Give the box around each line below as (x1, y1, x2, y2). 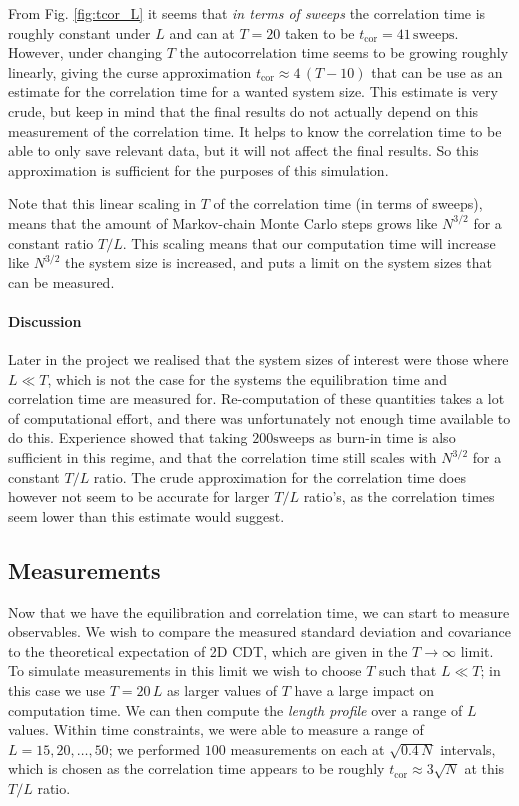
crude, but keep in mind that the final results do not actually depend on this (8, 100, 479, 121)
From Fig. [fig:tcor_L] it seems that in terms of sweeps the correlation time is (8, 3, 486, 23)
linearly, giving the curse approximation (8, 61, 252, 82)
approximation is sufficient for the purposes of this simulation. (8, 159, 389, 180)
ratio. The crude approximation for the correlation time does (93, 466, 466, 487)
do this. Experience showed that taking (8, 427, 248, 448)
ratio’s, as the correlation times (303, 486, 495, 507)
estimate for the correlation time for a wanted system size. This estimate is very (8, 81, 498, 102)
